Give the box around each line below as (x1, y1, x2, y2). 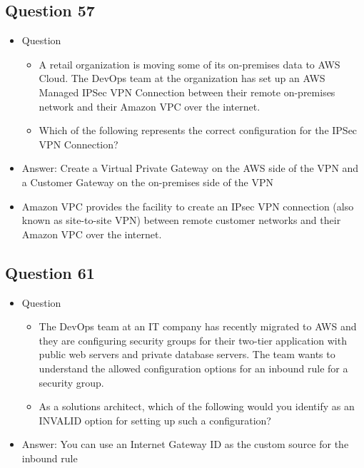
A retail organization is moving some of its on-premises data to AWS (39, 56, 340, 71)
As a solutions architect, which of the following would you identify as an (39, 399, 355, 414)
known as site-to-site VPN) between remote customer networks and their (21, 213, 341, 228)
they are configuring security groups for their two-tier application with (39, 332, 347, 347)
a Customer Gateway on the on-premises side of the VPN (21, 174, 273, 189)
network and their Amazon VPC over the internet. (39, 98, 261, 113)
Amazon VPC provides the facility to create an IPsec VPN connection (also (21, 198, 354, 213)
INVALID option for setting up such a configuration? (39, 412, 271, 427)
